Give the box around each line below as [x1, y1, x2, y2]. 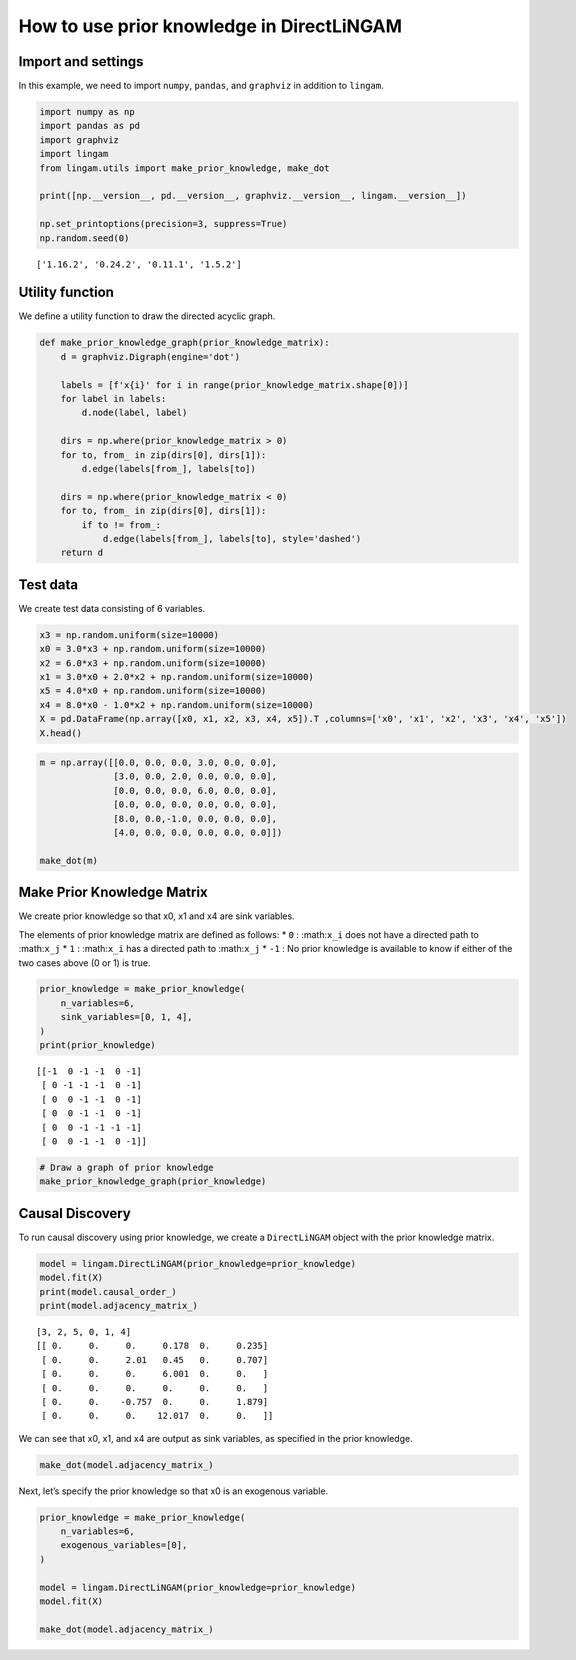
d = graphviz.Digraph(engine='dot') [60, 351, 240, 362]
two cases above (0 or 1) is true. [18, 956, 151, 969]
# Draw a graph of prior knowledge [39, 1161, 214, 1173]
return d [60, 547, 104, 559]
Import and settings [18, 53, 144, 70]
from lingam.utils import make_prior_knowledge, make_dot [39, 162, 330, 174]
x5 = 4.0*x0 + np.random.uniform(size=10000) [39, 685, 267, 697]
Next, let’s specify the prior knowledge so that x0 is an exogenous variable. [18, 1485, 329, 1497]
